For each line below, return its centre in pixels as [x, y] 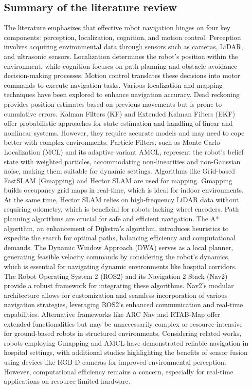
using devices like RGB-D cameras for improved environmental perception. [115, 361]
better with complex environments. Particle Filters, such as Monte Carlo [112, 142]
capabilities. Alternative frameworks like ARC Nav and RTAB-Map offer [112, 314]
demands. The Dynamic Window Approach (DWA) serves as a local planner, [118, 247]
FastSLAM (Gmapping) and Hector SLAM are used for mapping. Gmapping [118, 180]
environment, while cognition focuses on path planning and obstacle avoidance [121, 66]
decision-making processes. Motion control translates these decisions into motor [122, 75]
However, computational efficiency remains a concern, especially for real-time [119, 371]
